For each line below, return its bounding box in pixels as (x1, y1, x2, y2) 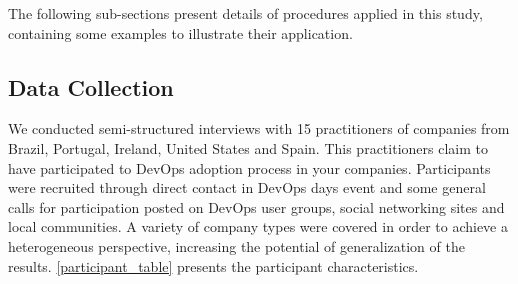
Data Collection (8, 71, 174, 102)
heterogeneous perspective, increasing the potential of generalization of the (8, 235, 465, 256)
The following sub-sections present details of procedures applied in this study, (8, 3, 483, 23)
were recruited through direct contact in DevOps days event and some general (8, 177, 486, 198)
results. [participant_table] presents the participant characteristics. (8, 255, 419, 276)
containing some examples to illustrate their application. (8, 22, 353, 43)
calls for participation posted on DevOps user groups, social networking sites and (8, 196, 505, 217)
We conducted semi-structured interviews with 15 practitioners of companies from (8, 118, 510, 139)
